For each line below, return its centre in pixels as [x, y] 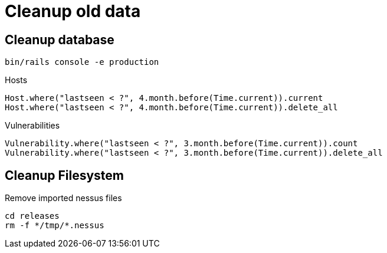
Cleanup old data [73, 11]
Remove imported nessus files [63, 198]
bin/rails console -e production [82, 62]
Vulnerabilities [32, 126]
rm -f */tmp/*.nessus [55, 226]
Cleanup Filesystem [65, 175]
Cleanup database [60, 40]
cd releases [32, 216]
